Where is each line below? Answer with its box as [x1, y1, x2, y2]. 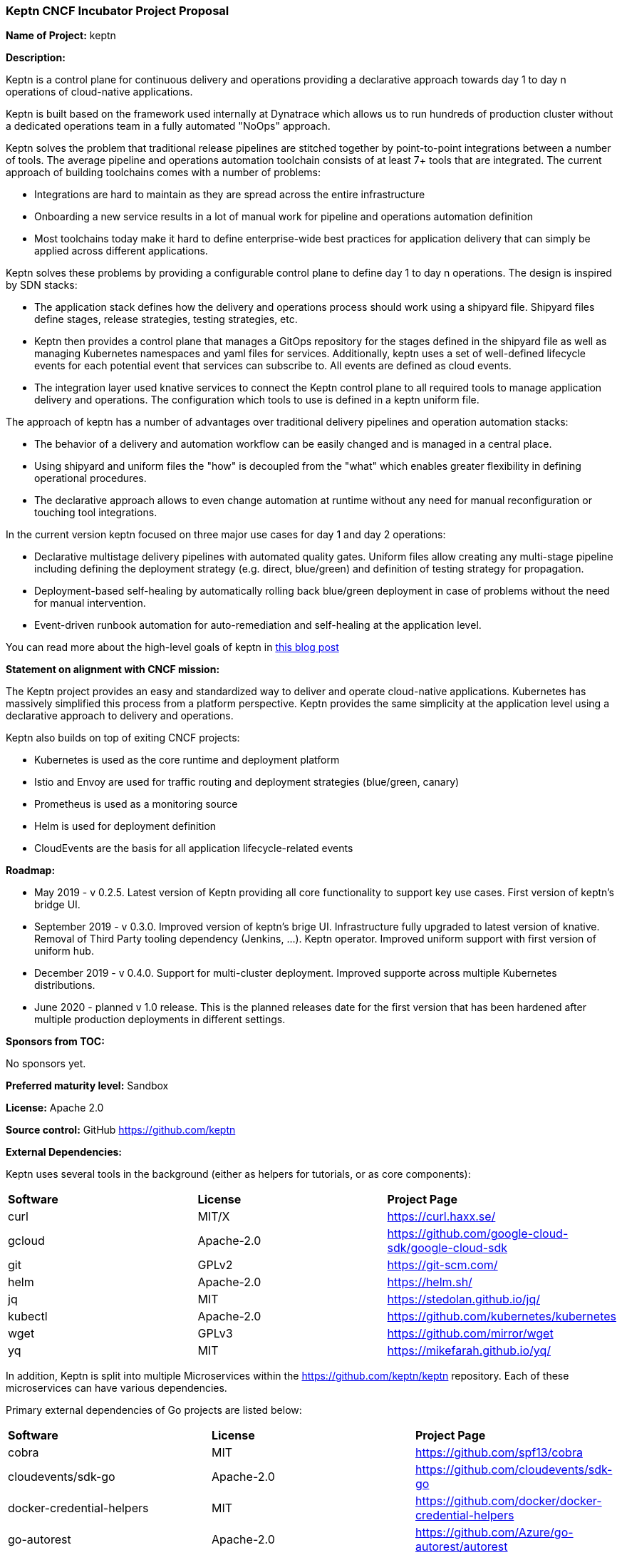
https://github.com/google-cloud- [387, 1226, 569, 1241]
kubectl [8, 1309, 48, 1324]
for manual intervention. [34, 597, 146, 610]
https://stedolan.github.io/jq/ [387, 1292, 540, 1307]
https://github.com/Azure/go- [415, 1525, 574, 1540]
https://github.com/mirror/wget [387, 1326, 554, 1341]
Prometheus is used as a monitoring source [34, 798, 238, 811]
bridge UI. [34, 898, 81, 911]
